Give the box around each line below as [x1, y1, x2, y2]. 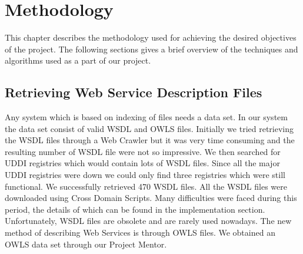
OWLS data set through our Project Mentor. [5, 237, 167, 250]
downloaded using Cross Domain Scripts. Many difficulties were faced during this [5, 192, 297, 204]
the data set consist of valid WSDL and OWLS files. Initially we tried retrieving [5, 122, 294, 134]
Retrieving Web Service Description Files [5, 83, 262, 101]
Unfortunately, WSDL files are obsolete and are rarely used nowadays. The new [5, 215, 292, 227]
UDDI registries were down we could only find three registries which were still [5, 169, 285, 181]
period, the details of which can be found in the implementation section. [5, 203, 265, 215]
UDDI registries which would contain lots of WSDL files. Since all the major [5, 157, 280, 169]
